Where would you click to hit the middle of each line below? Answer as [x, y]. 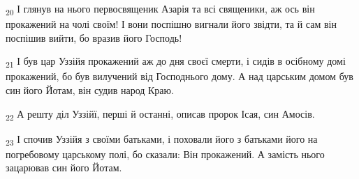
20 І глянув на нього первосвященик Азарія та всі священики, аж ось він [160, 9]
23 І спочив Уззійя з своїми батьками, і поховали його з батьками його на [162, 139]
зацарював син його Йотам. [64, 168]
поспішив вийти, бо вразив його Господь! [94, 37]
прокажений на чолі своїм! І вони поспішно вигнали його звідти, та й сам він [171, 24]
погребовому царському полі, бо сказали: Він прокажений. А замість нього [165, 154]
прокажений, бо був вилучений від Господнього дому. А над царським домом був [179, 76]
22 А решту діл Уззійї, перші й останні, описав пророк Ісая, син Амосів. [160, 114]
